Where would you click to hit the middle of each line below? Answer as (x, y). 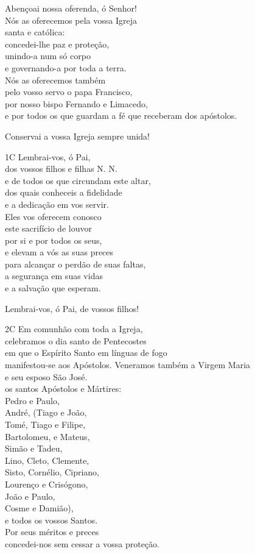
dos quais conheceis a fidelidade (64, 192)
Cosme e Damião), (39, 508)
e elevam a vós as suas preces (59, 252)
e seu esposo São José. (46, 376)
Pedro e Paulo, (32, 400)
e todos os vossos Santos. (51, 520)
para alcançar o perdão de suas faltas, (75, 264)
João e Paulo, (30, 496)
